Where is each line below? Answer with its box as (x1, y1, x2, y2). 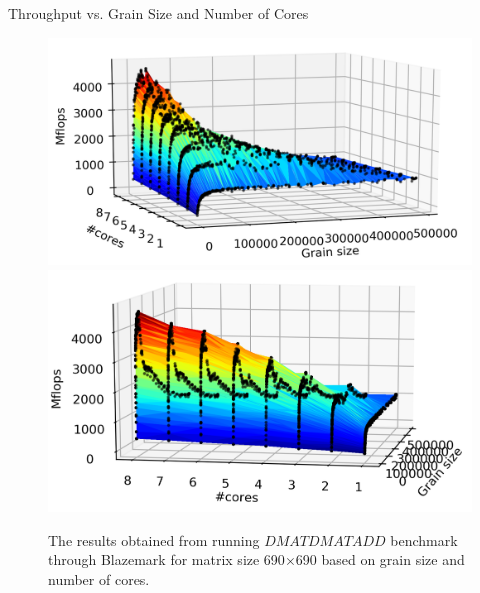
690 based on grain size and (295, 549, 465, 570)
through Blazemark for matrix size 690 (48, 549, 285, 570)
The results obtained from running (48, 529, 260, 550)
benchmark (390, 529, 458, 550)
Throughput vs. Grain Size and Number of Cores (8, 3, 309, 23)
